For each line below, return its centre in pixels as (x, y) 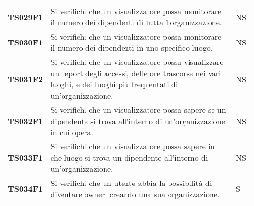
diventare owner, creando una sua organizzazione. (135, 194)
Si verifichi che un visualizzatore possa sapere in (133, 146)
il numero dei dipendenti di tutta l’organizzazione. (136, 22)
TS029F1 (25, 17)
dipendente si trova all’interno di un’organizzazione (138, 121)
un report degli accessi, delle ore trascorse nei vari (136, 73)
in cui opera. (72, 132)
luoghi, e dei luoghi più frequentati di (114, 84)
